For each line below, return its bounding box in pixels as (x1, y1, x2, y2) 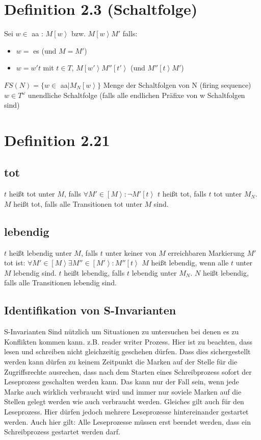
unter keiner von (105, 247, 156, 258)
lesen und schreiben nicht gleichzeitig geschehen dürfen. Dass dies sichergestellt (4, 346, 251, 357)
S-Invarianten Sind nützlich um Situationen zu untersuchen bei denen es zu (4, 326, 239, 337)
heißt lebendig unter (9, 247, 72, 258)
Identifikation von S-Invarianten (4, 302, 176, 318)
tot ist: (4, 257, 25, 268)
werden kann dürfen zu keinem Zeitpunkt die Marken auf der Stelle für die (4, 356, 238, 367)
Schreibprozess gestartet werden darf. (4, 426, 120, 437)
